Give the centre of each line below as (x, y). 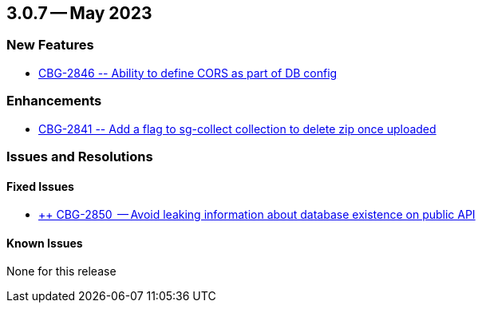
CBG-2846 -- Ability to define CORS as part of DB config (188, 73)
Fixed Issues (40, 186)
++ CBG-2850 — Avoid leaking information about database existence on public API (257, 215)
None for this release (61, 271)
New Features (50, 45)
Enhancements (54, 101)
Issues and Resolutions (80, 156)
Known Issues (45, 243)
